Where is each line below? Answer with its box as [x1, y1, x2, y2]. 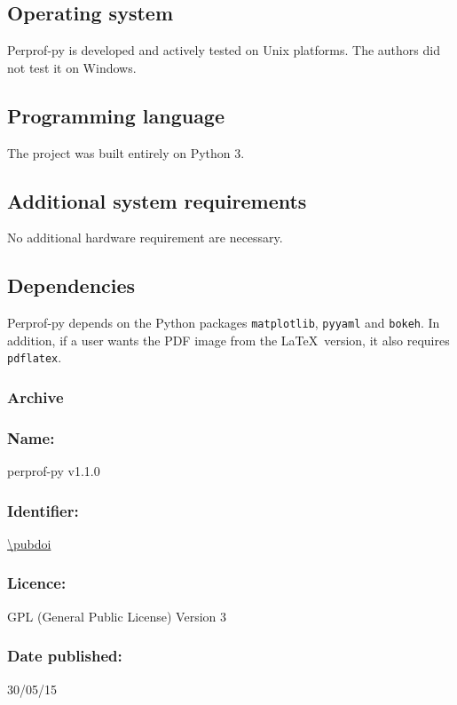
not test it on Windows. [7, 58, 137, 76]
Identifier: [7, 499, 79, 521]
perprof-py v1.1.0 [7, 462, 100, 480]
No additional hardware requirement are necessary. [7, 228, 283, 247]
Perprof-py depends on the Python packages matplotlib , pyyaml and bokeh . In [7, 313, 440, 332]
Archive [7, 386, 64, 408]
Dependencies [7, 272, 136, 299]
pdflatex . [7, 348, 62, 367]
